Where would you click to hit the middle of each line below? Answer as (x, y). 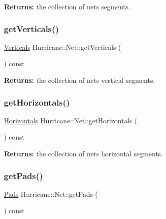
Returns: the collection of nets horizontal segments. (83, 153)
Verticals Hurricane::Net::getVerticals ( (63, 47)
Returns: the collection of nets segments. (67, 6)
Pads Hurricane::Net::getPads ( (51, 194)
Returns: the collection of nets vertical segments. (80, 80)
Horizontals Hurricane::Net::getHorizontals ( (71, 120)
